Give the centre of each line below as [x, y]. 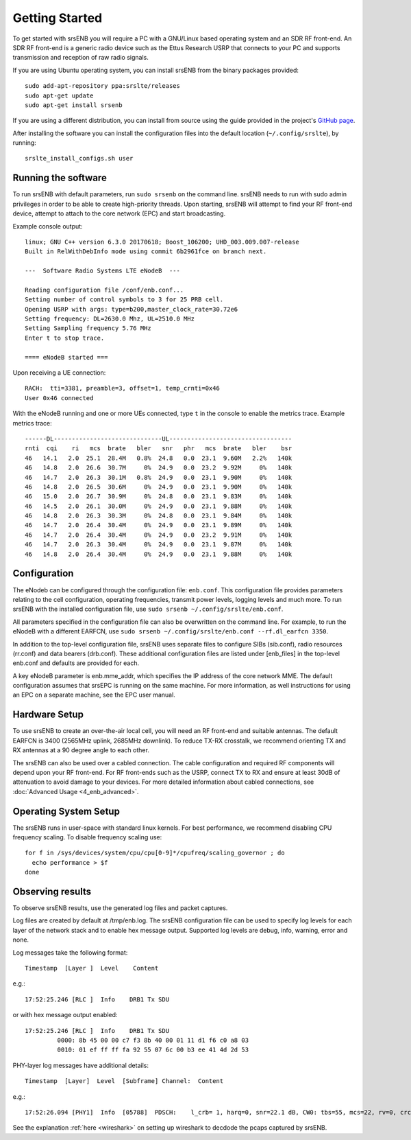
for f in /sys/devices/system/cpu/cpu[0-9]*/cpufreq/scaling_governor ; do [155, 853]
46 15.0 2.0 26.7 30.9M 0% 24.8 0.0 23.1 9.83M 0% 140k [159, 497]
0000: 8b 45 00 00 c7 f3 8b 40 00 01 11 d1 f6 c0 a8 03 [153, 1040]
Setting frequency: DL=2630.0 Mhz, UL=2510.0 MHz [110, 319]
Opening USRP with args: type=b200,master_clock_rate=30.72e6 [132, 309]
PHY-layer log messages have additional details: [80, 1065]
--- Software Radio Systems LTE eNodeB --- [103, 271]
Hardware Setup [48, 715]
